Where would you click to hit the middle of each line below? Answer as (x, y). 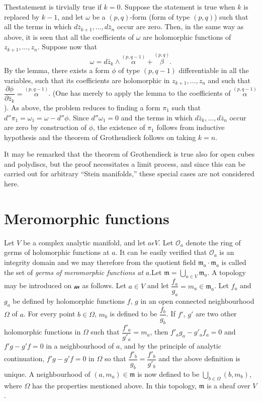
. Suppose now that (67, 47)
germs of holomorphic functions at (57, 252)
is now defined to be (168, 374)
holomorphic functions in (42, 332)
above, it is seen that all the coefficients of (69, 37)
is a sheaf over (229, 385)
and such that (229, 80)
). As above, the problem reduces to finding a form (82, 107)
